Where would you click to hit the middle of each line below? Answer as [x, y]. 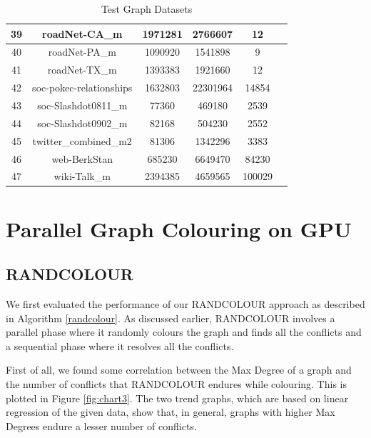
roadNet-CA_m [82, 33]
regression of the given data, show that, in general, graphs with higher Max [171, 412]
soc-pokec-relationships [82, 88]
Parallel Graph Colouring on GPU [179, 228]
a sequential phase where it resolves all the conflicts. [120, 345]
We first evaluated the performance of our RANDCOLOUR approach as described [185, 304]
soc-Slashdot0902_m [82, 123]
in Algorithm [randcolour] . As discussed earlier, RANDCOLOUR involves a [171, 318]
